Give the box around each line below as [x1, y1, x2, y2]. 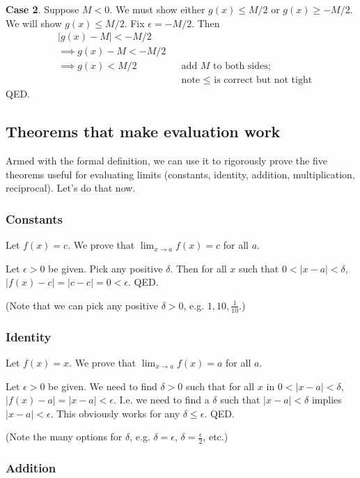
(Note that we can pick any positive [6, 298, 159, 312]
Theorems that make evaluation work [6, 121, 281, 142]
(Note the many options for [6, 429, 123, 444]
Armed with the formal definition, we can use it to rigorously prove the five [6, 153, 327, 168]
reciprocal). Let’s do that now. [6, 180, 136, 195]
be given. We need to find [48, 378, 157, 393]
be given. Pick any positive [48, 261, 163, 275]
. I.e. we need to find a [114, 392, 210, 407]
